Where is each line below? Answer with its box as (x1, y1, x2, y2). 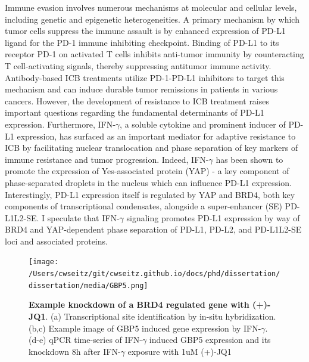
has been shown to (216, 153, 283, 165)
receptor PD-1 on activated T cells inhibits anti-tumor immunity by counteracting (5, 48, 304, 60)
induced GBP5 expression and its (149, 333, 271, 346)
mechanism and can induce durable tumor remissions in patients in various (5, 83, 278, 95)
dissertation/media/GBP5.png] (29, 281, 148, 290)
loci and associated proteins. (5, 234, 108, 247)
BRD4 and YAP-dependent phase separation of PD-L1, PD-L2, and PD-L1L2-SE (5, 223, 302, 236)
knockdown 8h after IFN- (29, 345, 121, 357)
